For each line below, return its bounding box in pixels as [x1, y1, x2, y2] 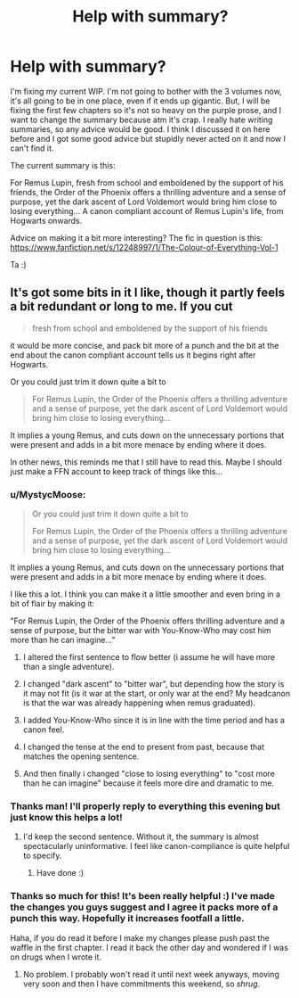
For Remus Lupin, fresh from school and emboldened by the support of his [10, 177, 284, 188]
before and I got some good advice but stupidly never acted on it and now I [10, 133, 287, 144]
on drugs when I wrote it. [10, 952, 101, 962]
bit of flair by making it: [10, 598, 95, 609]
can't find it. [10, 143, 54, 153]
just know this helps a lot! [10, 811, 123, 823]
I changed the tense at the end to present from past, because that [22, 742, 265, 753]
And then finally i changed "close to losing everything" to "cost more [22, 769, 275, 779]
